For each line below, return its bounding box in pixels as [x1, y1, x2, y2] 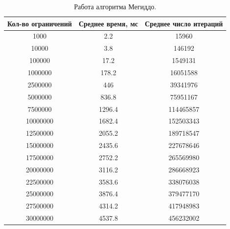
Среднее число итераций [145, 18, 223, 28]
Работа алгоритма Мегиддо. [74, 1, 157, 11]
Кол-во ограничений [7, 18, 72, 28]
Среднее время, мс [78, 18, 138, 28]
